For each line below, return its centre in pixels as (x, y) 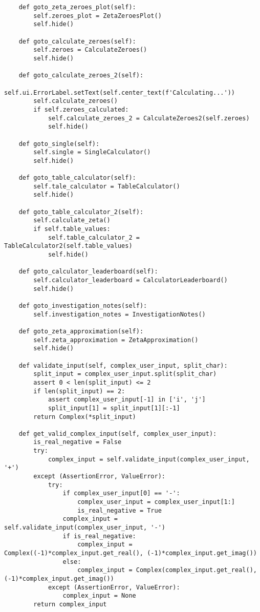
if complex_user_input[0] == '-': (121, 493)
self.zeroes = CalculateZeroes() (90, 50)
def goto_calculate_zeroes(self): (77, 41)
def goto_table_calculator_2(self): (81, 212)
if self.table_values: (72, 229)
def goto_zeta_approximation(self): (81, 331)
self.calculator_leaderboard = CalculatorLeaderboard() (131, 280)
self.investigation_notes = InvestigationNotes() (120, 314)
